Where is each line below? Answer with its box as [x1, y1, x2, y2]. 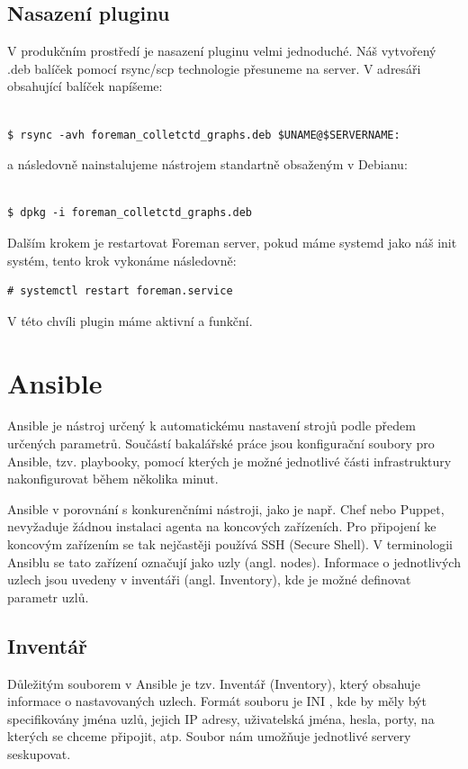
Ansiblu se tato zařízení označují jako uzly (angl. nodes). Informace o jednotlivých [7, 552, 461, 571]
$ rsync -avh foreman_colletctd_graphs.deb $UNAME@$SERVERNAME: [7, 128, 400, 141]
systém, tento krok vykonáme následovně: [7, 250, 237, 269]
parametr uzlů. [7, 587, 89, 606]
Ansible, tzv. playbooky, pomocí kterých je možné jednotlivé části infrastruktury [7, 451, 452, 470]
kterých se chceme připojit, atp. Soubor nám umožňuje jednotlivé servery [7, 727, 411, 746]
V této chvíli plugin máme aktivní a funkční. [7, 311, 253, 330]
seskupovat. [7, 744, 71, 763]
